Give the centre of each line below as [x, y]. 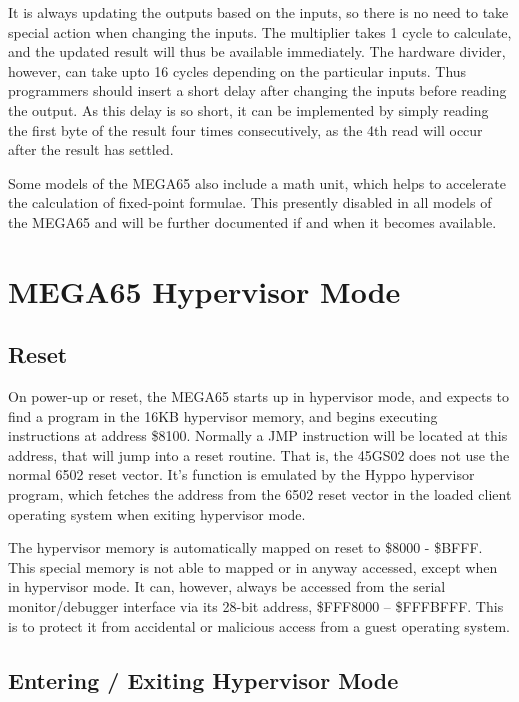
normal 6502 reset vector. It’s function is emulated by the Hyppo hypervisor [241, 474]
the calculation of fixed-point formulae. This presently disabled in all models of [250, 202]
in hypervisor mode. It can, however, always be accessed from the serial [227, 586]
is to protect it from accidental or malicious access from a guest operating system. [259, 625]
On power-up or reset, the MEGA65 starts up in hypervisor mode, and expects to [259, 396]
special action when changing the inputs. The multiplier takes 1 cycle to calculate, [260, 31]
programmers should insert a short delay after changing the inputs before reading [257, 90]
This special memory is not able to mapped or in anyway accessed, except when [253, 566]
